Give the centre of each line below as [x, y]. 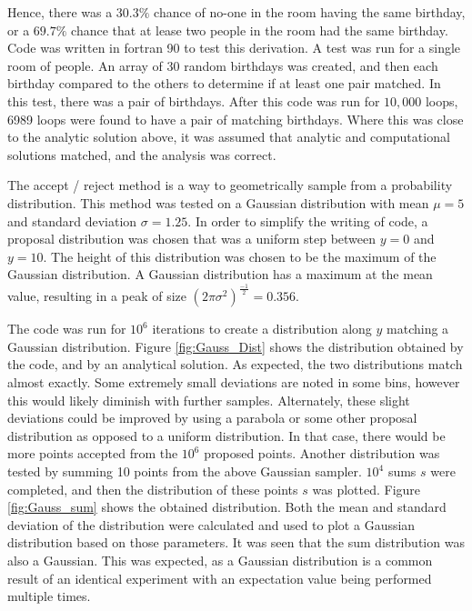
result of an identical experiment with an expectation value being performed [220, 578]
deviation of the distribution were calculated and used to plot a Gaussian [211, 524]
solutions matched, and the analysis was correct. [142, 154]
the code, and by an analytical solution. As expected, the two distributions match [235, 364]
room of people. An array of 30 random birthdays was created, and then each [223, 65]
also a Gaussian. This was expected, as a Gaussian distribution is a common [220, 560]
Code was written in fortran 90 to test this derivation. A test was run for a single [234, 48]
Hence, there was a [60, 12]
